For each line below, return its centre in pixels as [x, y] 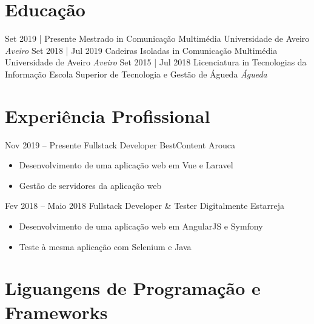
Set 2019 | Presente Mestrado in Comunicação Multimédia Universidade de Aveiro [157, 38]
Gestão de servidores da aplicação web [90, 185]
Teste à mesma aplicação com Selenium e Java [105, 246]
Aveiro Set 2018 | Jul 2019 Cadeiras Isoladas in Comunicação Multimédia [141, 50]
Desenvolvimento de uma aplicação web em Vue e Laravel [126, 165]
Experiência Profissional [108, 115]
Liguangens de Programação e [133, 288]
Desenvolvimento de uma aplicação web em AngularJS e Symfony [141, 226]
